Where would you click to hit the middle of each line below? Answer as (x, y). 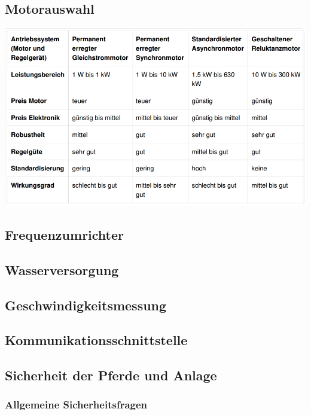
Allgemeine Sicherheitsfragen (76, 405)
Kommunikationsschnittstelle (96, 340)
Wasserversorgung (62, 269)
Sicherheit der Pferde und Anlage (111, 375)
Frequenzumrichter (64, 235)
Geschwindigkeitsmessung (86, 305)
